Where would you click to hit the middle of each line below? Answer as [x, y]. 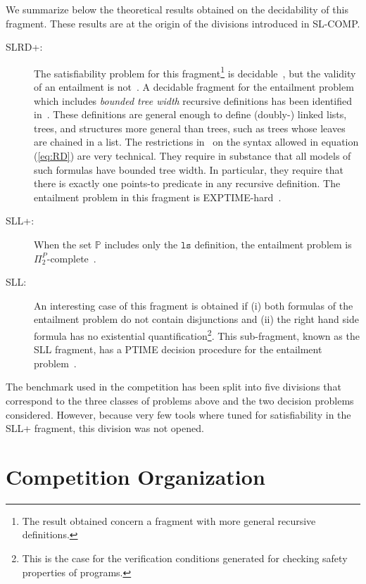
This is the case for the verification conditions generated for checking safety [185, 558]
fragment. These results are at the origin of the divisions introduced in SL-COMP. [183, 23]
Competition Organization [135, 476]
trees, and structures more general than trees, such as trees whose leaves [190, 128]
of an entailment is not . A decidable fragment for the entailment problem [194, 87]
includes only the [141, 244]
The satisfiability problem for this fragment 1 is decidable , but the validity [195, 72]
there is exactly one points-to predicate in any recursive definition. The [187, 183]
